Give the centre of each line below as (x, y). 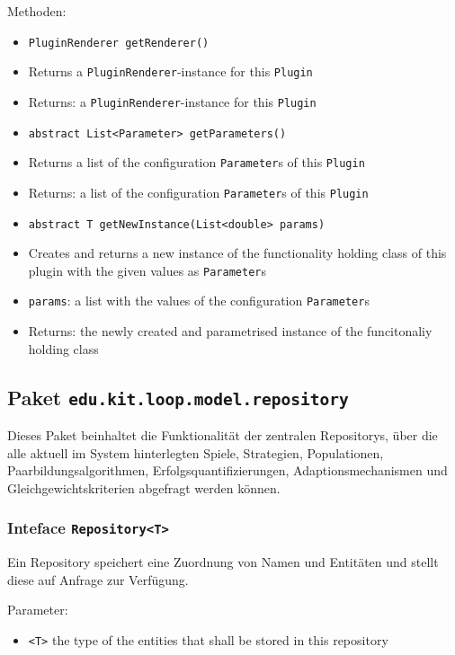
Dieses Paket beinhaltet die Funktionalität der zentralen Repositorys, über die (223, 435)
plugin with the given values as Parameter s (147, 270)
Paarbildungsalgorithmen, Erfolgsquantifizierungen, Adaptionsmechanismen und (227, 470)
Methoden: (37, 11)
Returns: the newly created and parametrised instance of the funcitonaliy (230, 331)
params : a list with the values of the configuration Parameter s (199, 301)
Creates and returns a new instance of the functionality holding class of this (237, 253)
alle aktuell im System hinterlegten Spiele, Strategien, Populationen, (196, 452)
